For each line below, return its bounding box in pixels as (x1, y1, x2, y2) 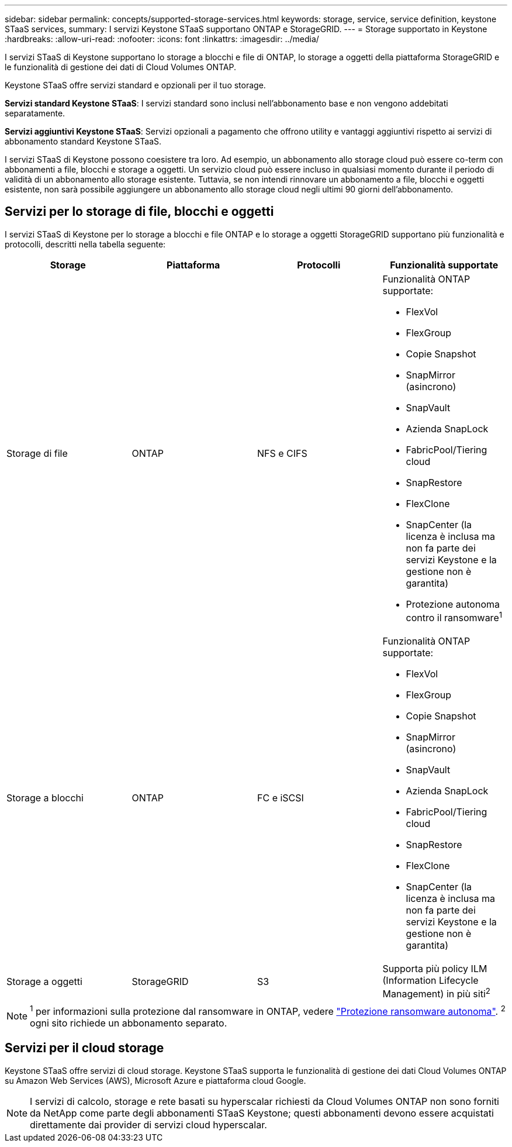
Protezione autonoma (406, 598, 500, 610)
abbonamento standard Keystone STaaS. (5, 136, 162, 146)
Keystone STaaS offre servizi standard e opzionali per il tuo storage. (5, 80, 266, 90)
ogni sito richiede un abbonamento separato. (30, 1017, 227, 1029)
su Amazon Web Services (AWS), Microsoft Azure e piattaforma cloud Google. (5, 1075, 306, 1086)
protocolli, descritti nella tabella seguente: (5, 239, 166, 249)
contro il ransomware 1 (406, 609, 503, 624)
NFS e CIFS (257, 447, 307, 459)
